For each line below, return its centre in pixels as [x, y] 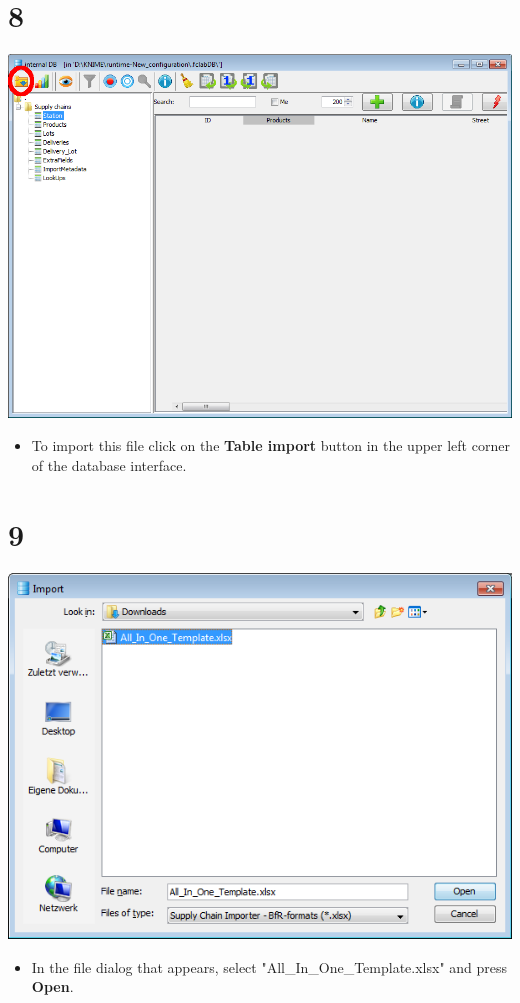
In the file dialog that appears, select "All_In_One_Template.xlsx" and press [269, 966]
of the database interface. [109, 464]
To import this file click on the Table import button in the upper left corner [270, 445]
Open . [52, 986]
